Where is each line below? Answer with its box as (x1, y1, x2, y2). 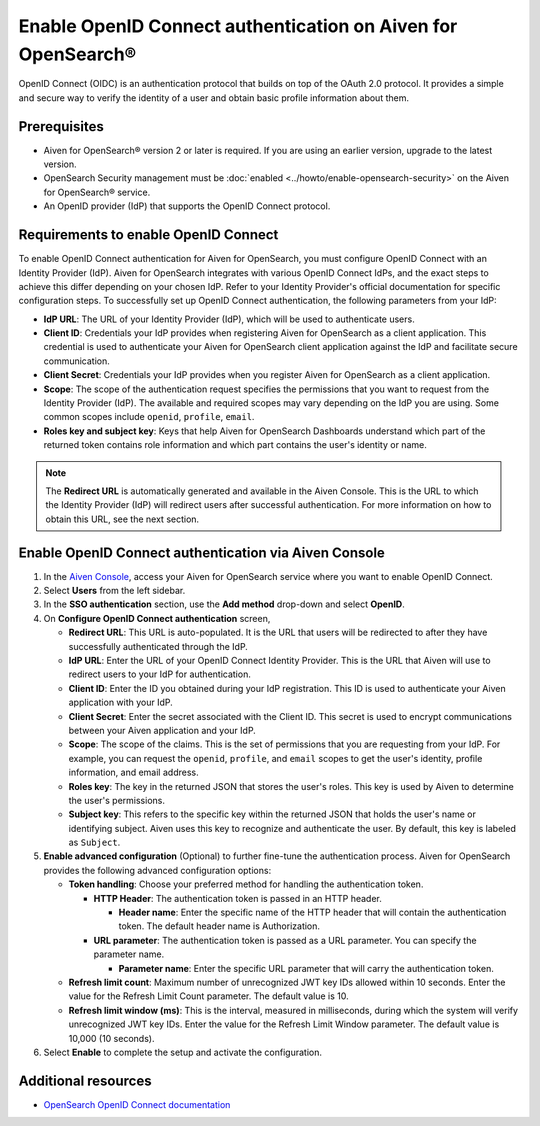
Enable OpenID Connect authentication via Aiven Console (18, 544, 385, 561)
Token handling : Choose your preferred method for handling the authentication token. (68, 878, 424, 890)
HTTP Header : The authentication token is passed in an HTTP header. (93, 892, 382, 904)
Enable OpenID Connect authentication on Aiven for (18, 15, 458, 37)
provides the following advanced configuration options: (43, 864, 272, 876)
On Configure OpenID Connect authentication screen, (43, 612, 271, 624)
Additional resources (18, 1072, 152, 1089)
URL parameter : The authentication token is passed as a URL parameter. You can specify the (93, 934, 477, 946)
